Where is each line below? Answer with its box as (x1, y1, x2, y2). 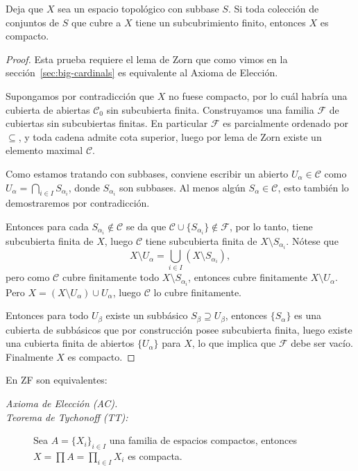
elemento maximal (6, 143, 83, 157)
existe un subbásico (105, 308, 188, 323)
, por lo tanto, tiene (229, 219, 313, 233)
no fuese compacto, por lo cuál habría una (169, 88, 348, 103)
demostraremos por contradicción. (6, 196, 150, 210)
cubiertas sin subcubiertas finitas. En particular (6, 116, 208, 130)
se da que (126, 219, 167, 233)
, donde (68, 180, 100, 194)
